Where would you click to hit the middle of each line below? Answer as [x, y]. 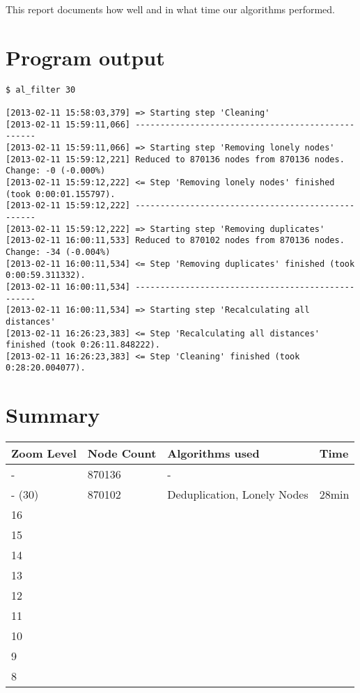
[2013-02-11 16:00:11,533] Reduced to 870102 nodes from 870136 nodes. [175, 241]
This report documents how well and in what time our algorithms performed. [170, 9]
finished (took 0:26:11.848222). [83, 345]
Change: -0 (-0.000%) [56, 171]
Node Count [122, 453]
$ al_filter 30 [41, 89]
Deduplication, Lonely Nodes [238, 495]
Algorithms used [213, 453]
